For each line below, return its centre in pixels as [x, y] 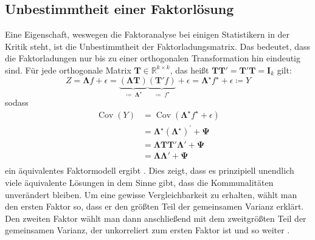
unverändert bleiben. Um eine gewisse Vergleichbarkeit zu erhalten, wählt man [151, 194]
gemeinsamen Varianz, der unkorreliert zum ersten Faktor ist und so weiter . [147, 230]
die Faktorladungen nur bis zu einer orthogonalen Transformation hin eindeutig [153, 58]
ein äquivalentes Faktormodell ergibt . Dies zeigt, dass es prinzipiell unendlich [150, 170]
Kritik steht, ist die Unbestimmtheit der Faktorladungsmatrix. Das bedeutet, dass [157, 46]
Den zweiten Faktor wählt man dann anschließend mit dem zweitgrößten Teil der [156, 218]
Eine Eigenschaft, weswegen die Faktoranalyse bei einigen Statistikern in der [147, 34]
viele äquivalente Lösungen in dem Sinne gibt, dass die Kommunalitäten [139, 182]
